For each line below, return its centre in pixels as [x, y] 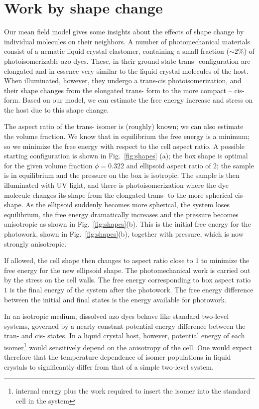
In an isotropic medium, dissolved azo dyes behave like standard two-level [117, 316]
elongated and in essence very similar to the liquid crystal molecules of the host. [126, 70]
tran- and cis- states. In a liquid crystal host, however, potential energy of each [125, 336]
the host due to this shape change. [57, 109]
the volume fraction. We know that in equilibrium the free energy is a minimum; [127, 136]
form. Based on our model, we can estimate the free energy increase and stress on [129, 100]
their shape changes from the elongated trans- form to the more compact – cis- [124, 90]
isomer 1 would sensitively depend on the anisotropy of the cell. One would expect [128, 346]
